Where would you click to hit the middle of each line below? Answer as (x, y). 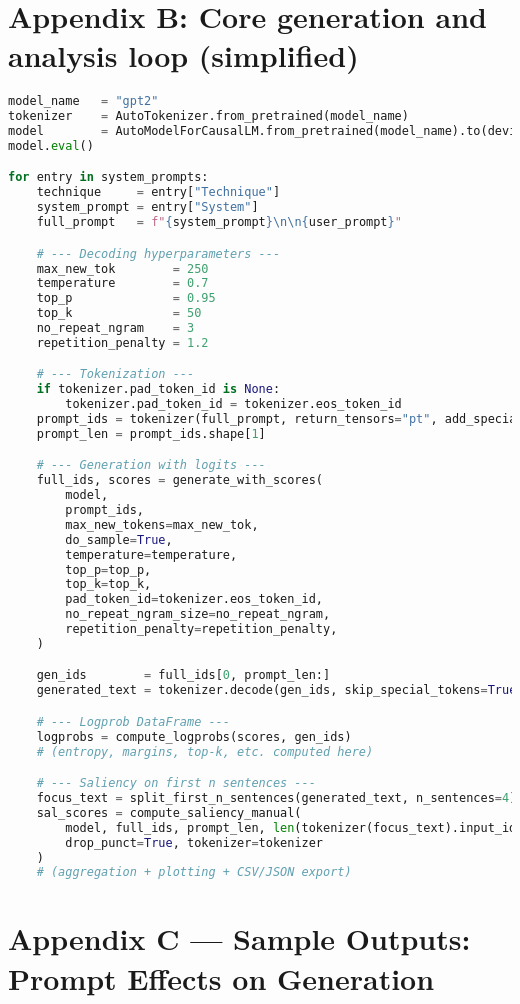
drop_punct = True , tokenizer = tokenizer (194, 842)
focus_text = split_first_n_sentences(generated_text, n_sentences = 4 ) (276, 798)
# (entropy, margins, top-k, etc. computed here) (205, 751)
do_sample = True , (119, 539)
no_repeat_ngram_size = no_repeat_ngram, (198, 614)
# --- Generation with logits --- (151, 465)
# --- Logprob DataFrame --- (133, 721)
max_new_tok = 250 (122, 268)
